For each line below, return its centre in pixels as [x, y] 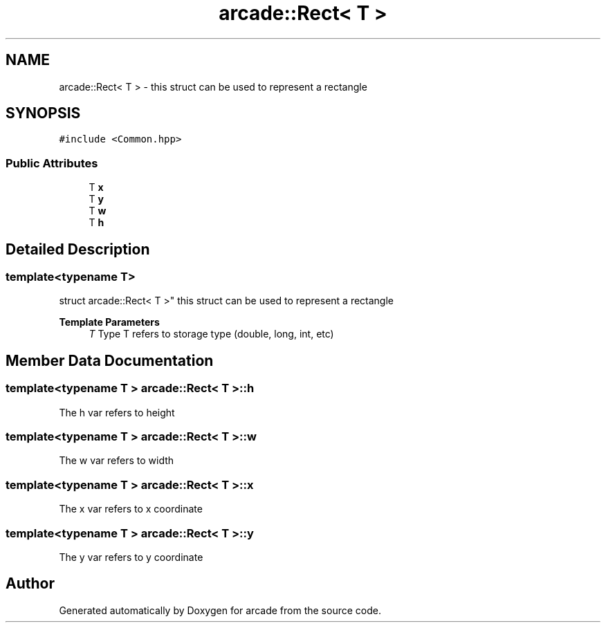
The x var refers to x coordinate [131, 509]
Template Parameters [109, 322]
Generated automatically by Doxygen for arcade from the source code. [220, 610]
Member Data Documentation [110, 360]
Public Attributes [52, 163]
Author [30, 584]
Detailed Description [78, 249]
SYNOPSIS [43, 113]
